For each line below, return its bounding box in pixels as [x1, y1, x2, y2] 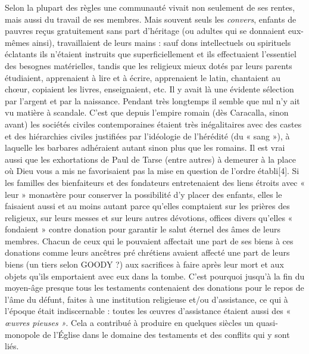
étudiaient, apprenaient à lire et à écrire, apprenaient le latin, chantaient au [5, 71, 280, 83]
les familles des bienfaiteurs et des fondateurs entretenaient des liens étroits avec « [5, 176, 305, 188]
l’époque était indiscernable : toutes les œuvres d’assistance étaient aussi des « [5, 305, 291, 317]
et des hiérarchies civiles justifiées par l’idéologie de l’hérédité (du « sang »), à [5, 129, 290, 142]
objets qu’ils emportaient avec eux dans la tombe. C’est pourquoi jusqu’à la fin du [5, 269, 305, 282]
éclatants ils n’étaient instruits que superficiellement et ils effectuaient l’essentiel [5, 48, 296, 60]
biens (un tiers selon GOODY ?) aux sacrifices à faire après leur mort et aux [5, 258, 284, 271]
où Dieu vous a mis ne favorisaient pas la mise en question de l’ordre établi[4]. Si [5, 164, 299, 177]
